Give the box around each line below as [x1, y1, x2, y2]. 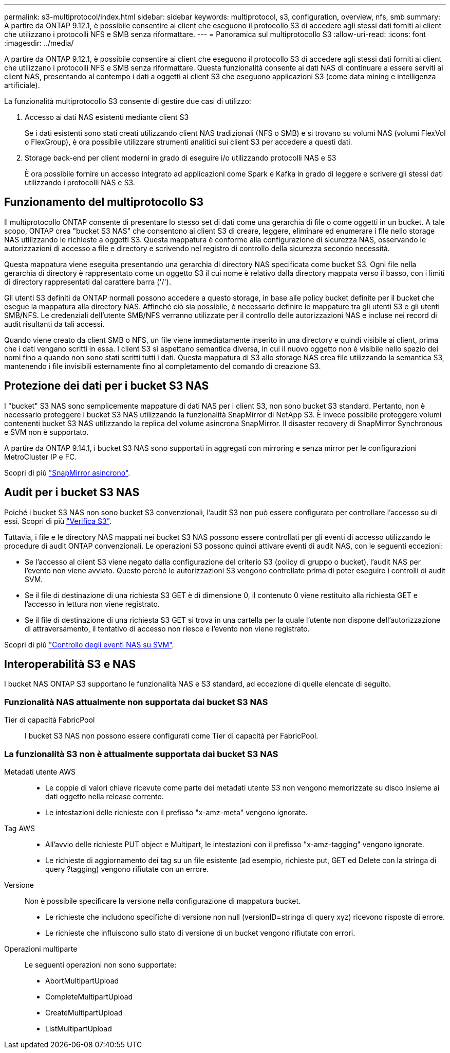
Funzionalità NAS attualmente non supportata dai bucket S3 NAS [4, 696, 268, 707]
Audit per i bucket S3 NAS [4, 486, 140, 499]
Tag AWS [4, 823, 35, 833]
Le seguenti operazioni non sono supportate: [25, 960, 177, 969]
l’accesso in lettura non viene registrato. [25, 599, 160, 608]
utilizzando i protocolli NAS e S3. [25, 178, 135, 187]
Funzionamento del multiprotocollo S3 [4, 196, 204, 209]
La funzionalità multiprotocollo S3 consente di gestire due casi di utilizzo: [4, 97, 251, 106]
